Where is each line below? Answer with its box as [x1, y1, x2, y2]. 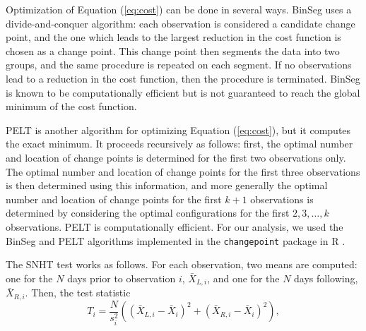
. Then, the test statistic [25, 285, 131, 300]
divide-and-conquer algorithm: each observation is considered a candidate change [6, 16, 355, 30]
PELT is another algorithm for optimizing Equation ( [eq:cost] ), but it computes [6, 122, 351, 137]
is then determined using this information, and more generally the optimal [6, 178, 328, 193]
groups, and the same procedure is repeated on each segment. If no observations [6, 57, 352, 72]
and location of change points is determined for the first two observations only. [6, 150, 346, 164]
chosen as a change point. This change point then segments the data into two [6, 43, 340, 58]
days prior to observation [67, 270, 176, 285]
